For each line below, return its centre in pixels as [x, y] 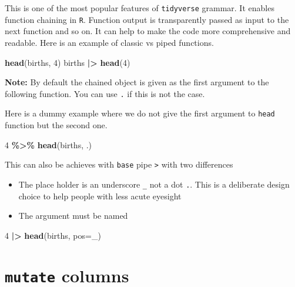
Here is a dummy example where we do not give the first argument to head [140, 113]
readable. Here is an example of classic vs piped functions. [109, 42]
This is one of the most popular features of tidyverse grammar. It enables [140, 8]
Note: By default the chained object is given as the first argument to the [137, 82]
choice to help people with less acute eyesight [100, 196]
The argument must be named [73, 216]
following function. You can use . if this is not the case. [105, 93]
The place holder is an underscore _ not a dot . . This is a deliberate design [154, 184]
